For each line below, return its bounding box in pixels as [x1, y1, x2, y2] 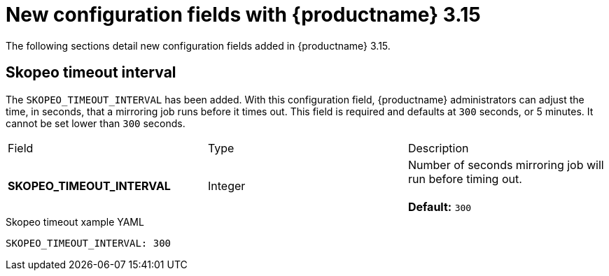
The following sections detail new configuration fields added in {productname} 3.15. [6, 39, 391, 52]
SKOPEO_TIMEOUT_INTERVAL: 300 [6, 237, 171, 249]
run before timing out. [407, 171, 522, 186]
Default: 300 [407, 199, 472, 214]
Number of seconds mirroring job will [407, 157, 604, 172]
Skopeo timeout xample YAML [6, 215, 144, 228]
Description [407, 140, 469, 155]
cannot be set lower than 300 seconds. [6, 117, 185, 129]
